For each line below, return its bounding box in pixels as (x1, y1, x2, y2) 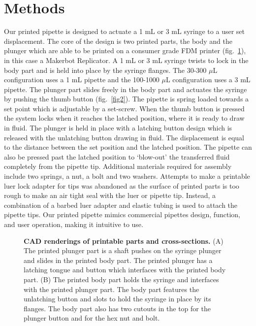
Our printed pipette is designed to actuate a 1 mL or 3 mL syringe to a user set (4, 26, 245, 36)
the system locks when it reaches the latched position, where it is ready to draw (4, 113, 245, 123)
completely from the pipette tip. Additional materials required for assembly (4, 161, 232, 171)
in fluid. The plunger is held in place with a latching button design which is (4, 123, 232, 133)
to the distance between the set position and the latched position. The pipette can (4, 142, 252, 152)
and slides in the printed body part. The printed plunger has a (24, 255, 213, 265)
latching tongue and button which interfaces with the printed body (24, 264, 226, 275)
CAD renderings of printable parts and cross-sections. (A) (24, 235, 224, 246)
